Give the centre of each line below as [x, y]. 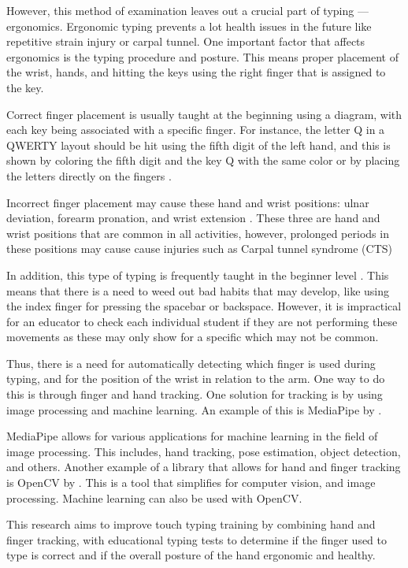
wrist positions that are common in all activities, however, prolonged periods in [198, 233]
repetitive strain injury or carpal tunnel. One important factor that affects [186, 41]
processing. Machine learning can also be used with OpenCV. [154, 497]
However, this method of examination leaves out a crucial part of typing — [187, 10]
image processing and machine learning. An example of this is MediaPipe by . [194, 409]
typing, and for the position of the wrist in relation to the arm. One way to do [196, 379]
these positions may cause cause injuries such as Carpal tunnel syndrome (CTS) [199, 249]
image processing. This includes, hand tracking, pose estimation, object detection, [204, 451]
